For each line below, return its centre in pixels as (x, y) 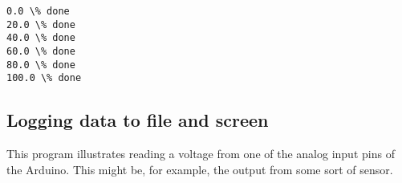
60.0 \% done (41, 51)
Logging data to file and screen (138, 120)
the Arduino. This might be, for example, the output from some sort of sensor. (200, 169)
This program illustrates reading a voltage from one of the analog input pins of (201, 154)
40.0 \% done (41, 38)
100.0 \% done (44, 78)
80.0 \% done (41, 65)
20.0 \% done (41, 24)
